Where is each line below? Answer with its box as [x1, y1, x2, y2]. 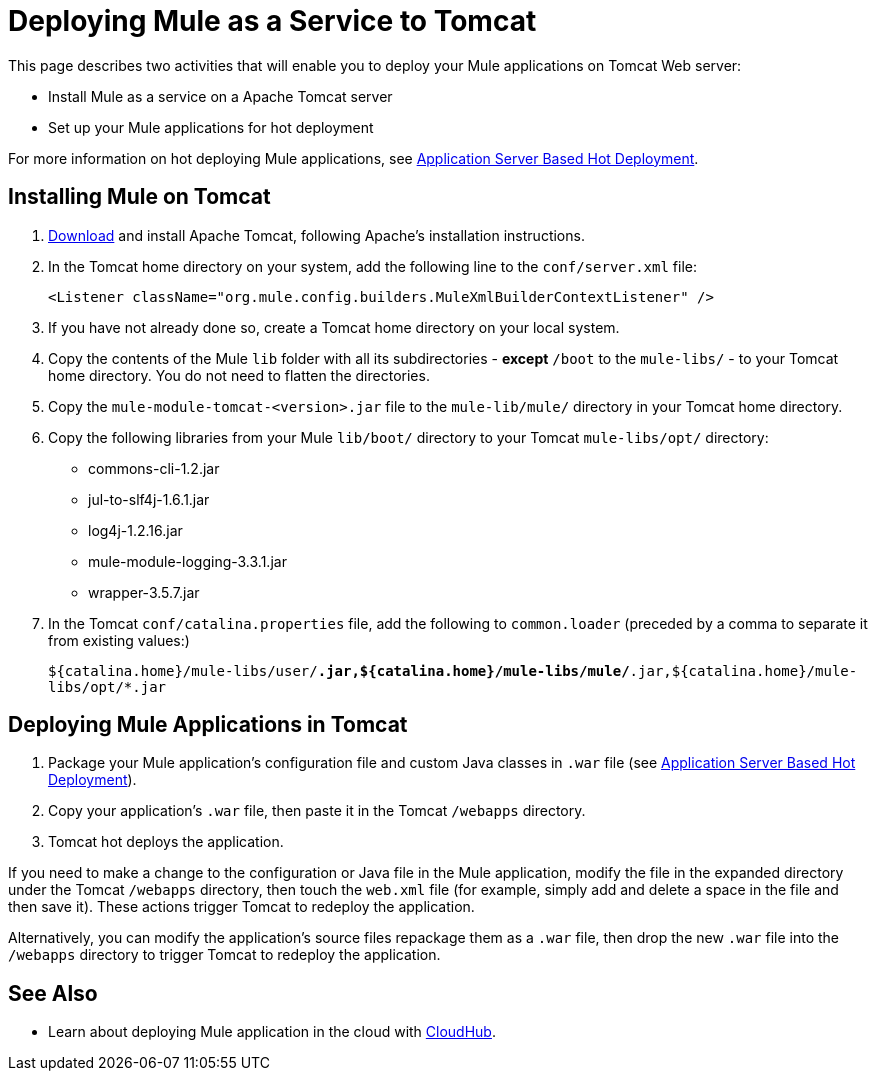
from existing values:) [48, 631, 190, 649]
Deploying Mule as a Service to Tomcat [8, 4, 537, 38]
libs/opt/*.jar [48, 678, 167, 695]
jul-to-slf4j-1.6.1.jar [88, 490, 210, 508]
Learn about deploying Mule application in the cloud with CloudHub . [48, 1023, 496, 1041]
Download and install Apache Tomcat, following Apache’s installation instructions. [48, 226, 585, 244]
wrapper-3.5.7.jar [88, 583, 200, 601]
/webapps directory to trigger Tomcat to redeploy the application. [8, 946, 441, 964]
